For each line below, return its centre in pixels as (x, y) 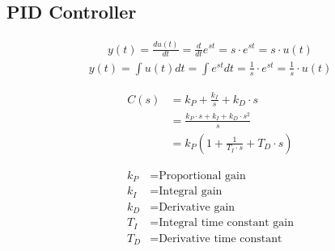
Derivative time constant (221, 238)
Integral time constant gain (227, 223)
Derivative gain (197, 207)
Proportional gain (202, 176)
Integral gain (191, 192)
